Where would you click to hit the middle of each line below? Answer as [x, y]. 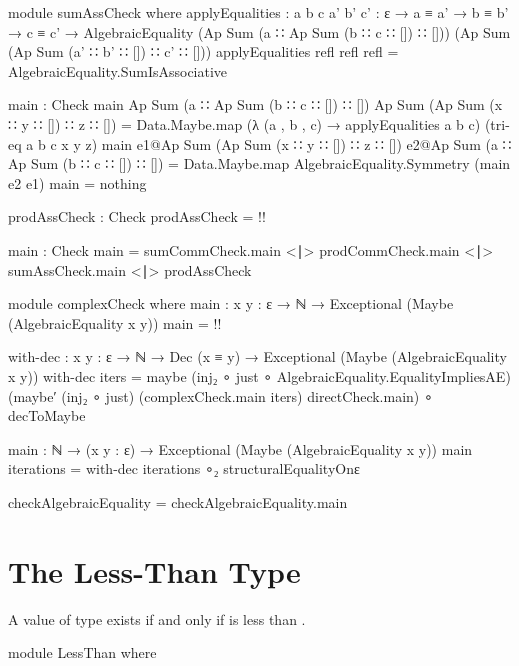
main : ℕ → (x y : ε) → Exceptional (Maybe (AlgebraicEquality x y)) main [240, 448]
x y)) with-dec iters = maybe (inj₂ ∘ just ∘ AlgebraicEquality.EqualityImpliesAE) [259, 375]
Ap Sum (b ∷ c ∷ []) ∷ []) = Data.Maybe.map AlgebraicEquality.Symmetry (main [259, 163]
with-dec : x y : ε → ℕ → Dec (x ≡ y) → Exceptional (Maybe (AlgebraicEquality [257, 356]
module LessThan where [82, 652]
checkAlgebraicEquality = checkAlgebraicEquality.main [178, 501]
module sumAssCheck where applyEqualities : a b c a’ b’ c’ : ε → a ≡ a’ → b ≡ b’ [258, 12]
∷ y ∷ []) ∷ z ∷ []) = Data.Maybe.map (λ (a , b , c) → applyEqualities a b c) [244, 123]
